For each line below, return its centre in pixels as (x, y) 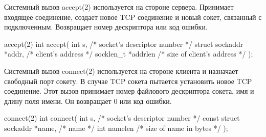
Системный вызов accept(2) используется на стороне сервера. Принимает (119, 7)
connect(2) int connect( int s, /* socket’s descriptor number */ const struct (122, 118)
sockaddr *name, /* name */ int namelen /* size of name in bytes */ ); (116, 128)
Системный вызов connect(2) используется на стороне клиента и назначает (121, 71)
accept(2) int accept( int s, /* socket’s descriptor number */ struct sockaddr (124, 44)
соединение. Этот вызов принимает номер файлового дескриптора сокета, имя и (129, 91)
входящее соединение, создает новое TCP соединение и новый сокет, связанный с (133, 17)
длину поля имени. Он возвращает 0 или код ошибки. (88, 101)
